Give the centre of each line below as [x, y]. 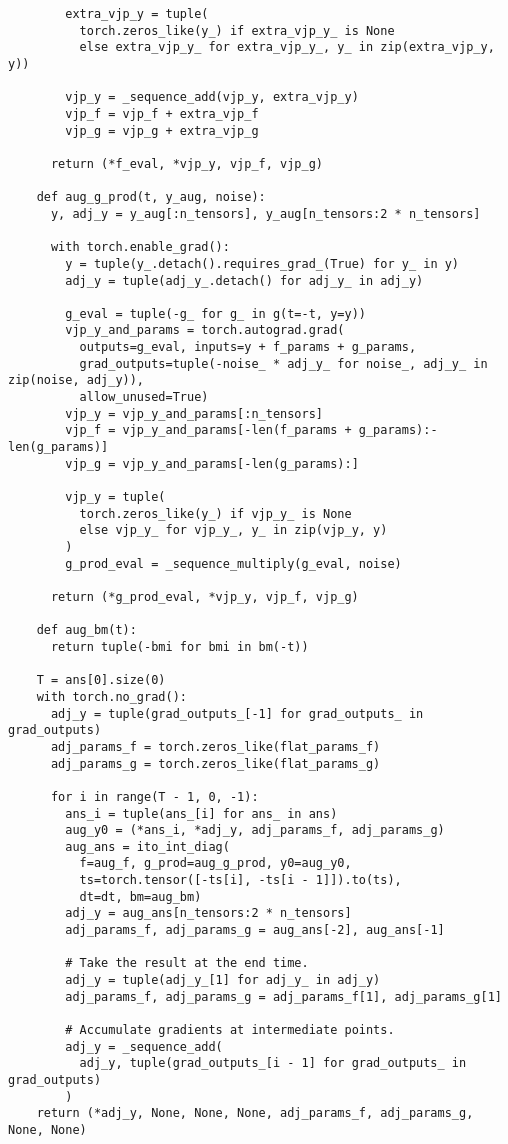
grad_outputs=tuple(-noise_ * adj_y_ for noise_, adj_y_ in [283, 363]
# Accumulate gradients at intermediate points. [230, 1030]
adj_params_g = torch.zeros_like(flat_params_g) [215, 763]
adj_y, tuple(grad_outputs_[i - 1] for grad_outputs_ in [273, 1063]
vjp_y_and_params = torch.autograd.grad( [205, 330]
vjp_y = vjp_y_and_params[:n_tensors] [194, 413]
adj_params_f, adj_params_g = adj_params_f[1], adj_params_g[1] [283, 996]
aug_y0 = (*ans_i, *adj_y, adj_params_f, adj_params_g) [255, 830]
